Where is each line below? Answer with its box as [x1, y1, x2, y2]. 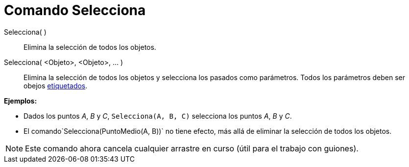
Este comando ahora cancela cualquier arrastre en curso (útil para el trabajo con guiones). [25, 143, 359, 153]
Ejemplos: [4, 96, 37, 105]
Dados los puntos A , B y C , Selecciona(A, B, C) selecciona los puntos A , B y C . [24, 111, 292, 120]
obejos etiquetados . [24, 81, 88, 90]
